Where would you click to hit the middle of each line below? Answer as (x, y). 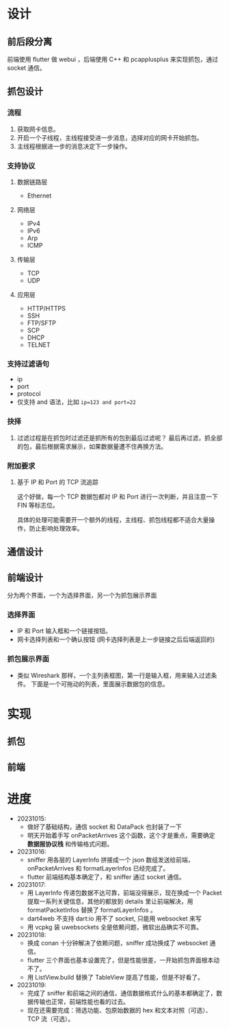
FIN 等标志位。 (38, 505)
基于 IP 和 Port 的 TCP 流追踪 (58, 482)
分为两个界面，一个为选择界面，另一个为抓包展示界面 (82, 595)
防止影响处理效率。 (56, 528)
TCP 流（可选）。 (51, 1019)
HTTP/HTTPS (46, 308)
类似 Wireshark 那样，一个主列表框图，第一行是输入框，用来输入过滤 (114, 675)
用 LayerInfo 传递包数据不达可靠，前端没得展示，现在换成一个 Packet (124, 892)
